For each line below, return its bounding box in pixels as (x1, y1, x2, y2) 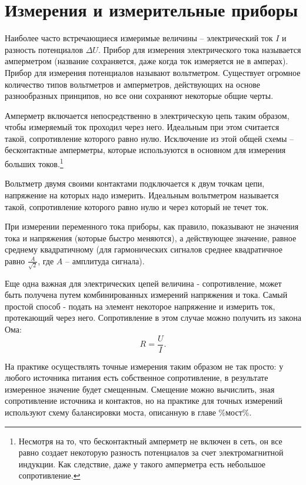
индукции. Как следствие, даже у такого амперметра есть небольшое (18, 457, 266, 470)
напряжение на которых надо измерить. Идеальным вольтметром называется (5, 188, 279, 201)
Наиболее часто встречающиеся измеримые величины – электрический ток (5, 32, 273, 44)
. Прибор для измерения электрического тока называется (98, 43, 301, 55)
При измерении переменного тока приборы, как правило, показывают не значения (5, 220, 299, 232)
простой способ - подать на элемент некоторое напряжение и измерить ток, (5, 300, 275, 312)
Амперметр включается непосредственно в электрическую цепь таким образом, (5, 109, 290, 121)
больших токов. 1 (5, 156, 64, 170)
